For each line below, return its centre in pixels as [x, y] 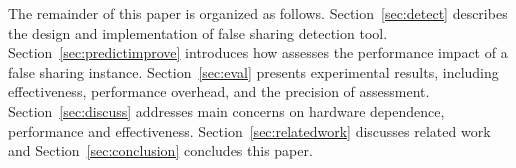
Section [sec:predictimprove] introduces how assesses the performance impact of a [258, 52]
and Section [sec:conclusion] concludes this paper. [160, 150]
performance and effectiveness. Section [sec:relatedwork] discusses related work [249, 130]
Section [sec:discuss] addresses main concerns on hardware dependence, [226, 110]
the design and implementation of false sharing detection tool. [198, 32]
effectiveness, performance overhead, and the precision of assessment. [219, 91]
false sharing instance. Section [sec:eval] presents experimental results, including [253, 71]
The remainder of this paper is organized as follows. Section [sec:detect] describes [258, 13]
